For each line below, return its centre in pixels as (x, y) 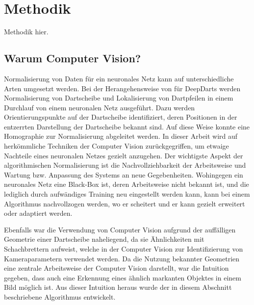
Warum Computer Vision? (73, 58)
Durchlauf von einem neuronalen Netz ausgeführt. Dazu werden (100, 107)
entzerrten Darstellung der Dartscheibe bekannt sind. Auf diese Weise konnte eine (127, 126)
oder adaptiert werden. (38, 213)
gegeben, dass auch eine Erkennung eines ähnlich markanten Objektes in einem (123, 277)
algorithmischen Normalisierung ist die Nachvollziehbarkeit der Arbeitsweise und (125, 165)
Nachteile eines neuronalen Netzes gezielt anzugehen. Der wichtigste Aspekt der (124, 155)
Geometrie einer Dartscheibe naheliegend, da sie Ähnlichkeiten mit (104, 239)
